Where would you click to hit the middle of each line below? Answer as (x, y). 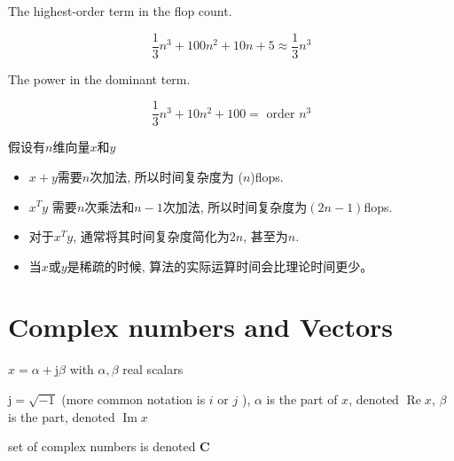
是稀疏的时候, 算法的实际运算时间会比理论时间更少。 (220, 266)
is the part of (302, 399)
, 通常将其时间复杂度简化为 (151, 236)
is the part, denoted (62, 416)
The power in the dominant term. (99, 78)
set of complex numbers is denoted (102, 446)
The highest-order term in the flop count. (120, 11)
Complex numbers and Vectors (201, 327)
